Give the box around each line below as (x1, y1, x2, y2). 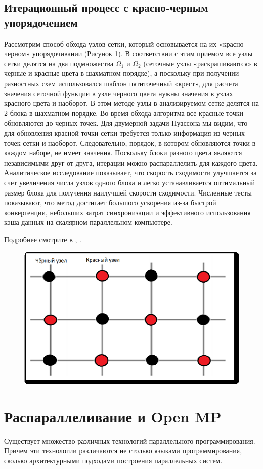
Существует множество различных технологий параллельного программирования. (4, 435, 255, 446)
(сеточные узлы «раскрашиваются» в (143, 58, 257, 68)
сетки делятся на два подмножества (4, 58, 114, 68)
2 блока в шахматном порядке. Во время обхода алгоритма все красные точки (4, 107, 244, 118)
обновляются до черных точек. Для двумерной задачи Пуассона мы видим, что (4, 118, 248, 128)
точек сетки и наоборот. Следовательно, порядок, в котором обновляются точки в (4, 137, 256, 148)
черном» (4, 48, 30, 59)
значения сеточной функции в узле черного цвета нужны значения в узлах (4, 88, 233, 98)
